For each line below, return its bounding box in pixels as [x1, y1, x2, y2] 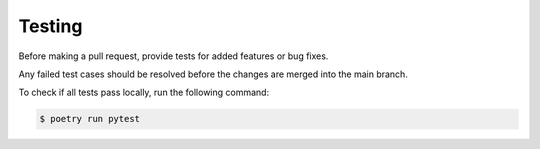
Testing [18, 15, 83, 37]
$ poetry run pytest [39, 113, 140, 125]
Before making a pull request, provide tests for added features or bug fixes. [18, 50, 329, 62]
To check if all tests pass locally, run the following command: [18, 86, 270, 99]
